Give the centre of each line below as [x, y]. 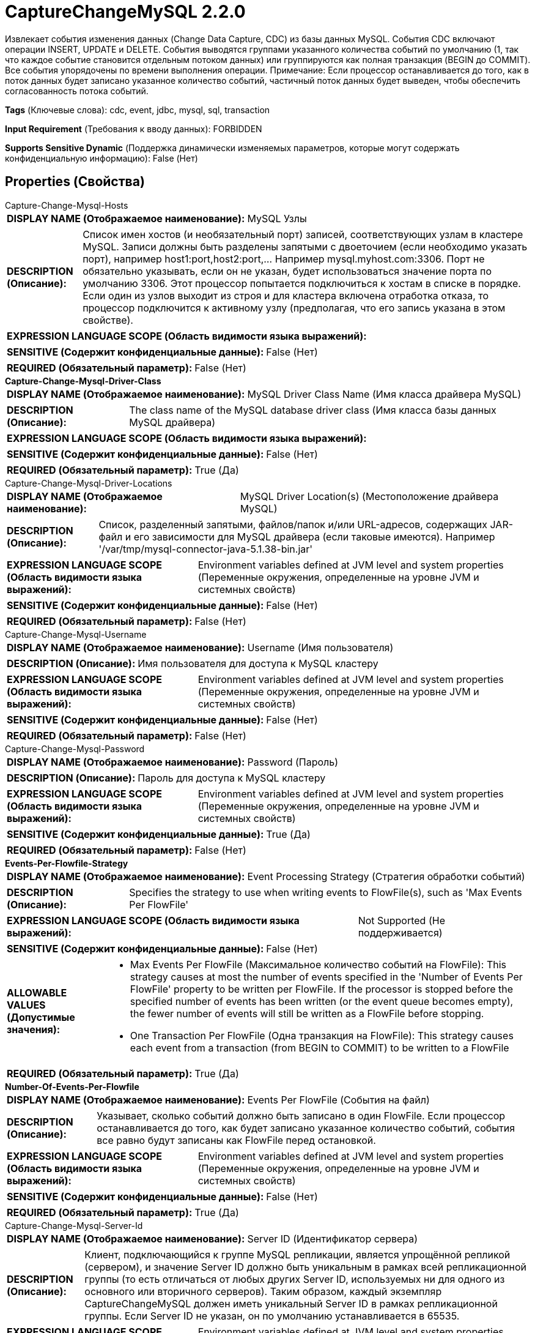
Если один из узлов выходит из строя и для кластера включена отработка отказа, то [286, 295]
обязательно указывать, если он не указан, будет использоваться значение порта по [287, 271]
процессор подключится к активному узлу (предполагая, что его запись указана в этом [294, 308]
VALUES [26, 1005]
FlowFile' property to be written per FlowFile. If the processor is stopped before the [322, 989]
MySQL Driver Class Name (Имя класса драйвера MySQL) [384, 394]
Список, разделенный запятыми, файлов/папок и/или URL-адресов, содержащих [293, 524]
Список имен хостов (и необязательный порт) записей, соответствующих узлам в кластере [303, 234]
